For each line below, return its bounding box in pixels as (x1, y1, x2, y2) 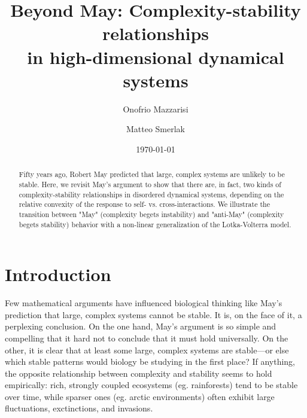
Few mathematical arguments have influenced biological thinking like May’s (5, 297, 282, 309)
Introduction (5, 262, 111, 286)
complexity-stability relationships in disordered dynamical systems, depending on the (19, 189, 284, 199)
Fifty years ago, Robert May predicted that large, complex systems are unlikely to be (19, 169, 285, 179)
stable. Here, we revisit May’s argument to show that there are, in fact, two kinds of (19, 179, 281, 189)
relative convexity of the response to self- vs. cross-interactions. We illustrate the (19, 199, 270, 209)
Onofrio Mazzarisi (123, 102, 189, 115)
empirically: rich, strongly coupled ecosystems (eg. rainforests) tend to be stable (5, 379, 298, 391)
